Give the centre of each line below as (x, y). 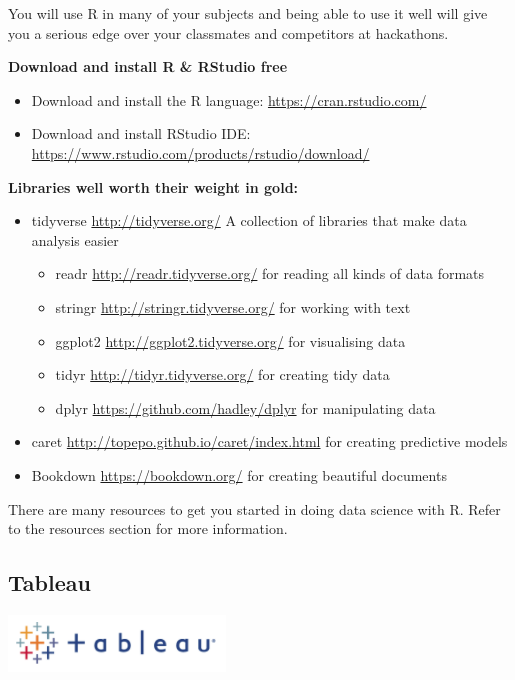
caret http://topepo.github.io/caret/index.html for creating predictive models (269, 441)
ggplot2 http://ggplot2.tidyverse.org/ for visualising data (230, 340)
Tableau (49, 582)
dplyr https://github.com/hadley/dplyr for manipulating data (245, 407)
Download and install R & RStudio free (148, 66)
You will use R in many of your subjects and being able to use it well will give (248, 13)
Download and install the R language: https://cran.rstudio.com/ (229, 99)
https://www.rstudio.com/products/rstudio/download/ (200, 152)
